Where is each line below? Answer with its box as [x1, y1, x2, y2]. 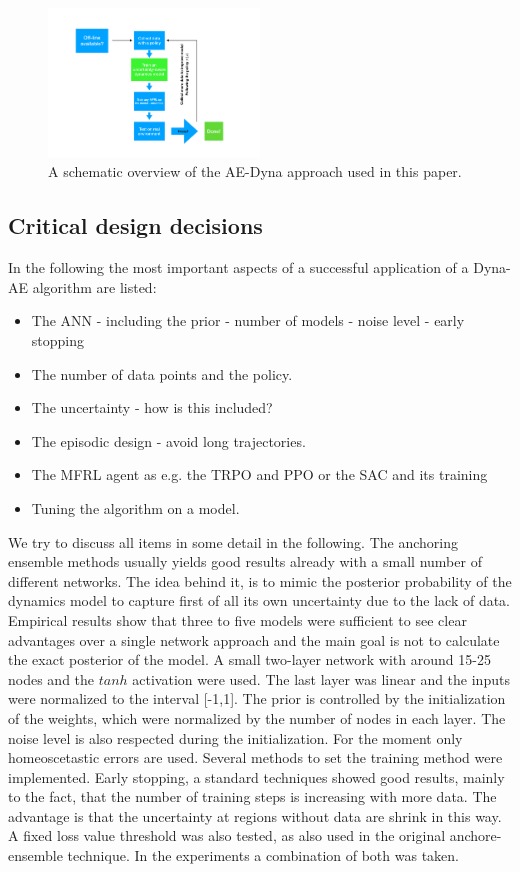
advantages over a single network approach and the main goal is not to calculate [8, 629, 500, 650]
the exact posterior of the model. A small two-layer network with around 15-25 [8, 649, 491, 670]
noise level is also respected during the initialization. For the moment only [8, 727, 463, 748]
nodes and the [8, 668, 95, 689]
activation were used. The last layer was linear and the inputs [132, 668, 510, 689]
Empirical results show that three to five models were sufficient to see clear [8, 609, 467, 630]
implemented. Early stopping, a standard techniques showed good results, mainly [8, 766, 505, 787]
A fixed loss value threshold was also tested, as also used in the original [8, 825, 446, 846]
